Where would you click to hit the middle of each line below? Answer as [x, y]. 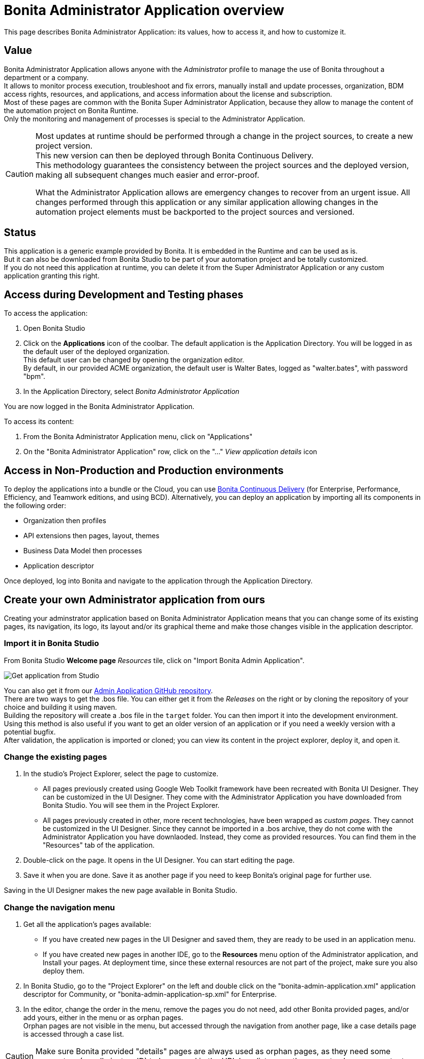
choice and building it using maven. [60, 707]
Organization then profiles [65, 521]
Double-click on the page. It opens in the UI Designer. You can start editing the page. [159, 860]
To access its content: [39, 422]
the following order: [35, 506]
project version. [64, 145]
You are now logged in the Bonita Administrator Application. [99, 407]
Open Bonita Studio [54, 328]
